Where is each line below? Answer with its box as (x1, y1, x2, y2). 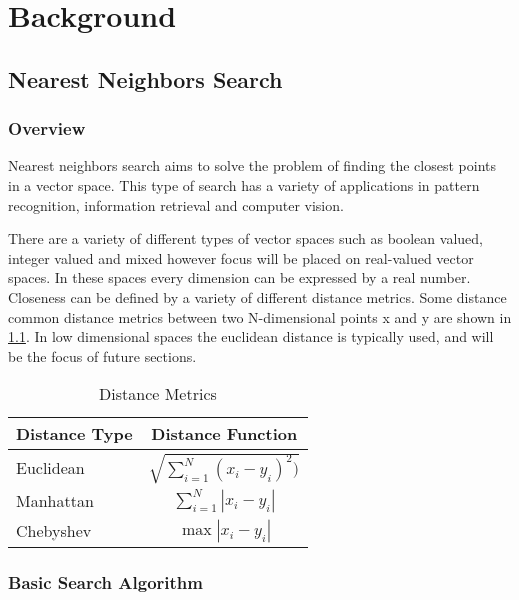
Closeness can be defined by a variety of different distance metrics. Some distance (8, 286, 507, 307)
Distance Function (151, 422, 298, 446)
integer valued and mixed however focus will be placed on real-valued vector (8, 247, 474, 268)
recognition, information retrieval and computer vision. (8, 194, 344, 215)
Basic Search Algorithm (8, 569, 203, 594)
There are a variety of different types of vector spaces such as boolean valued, (8, 228, 483, 249)
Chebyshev (16, 519, 92, 543)
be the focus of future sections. (8, 345, 197, 366)
